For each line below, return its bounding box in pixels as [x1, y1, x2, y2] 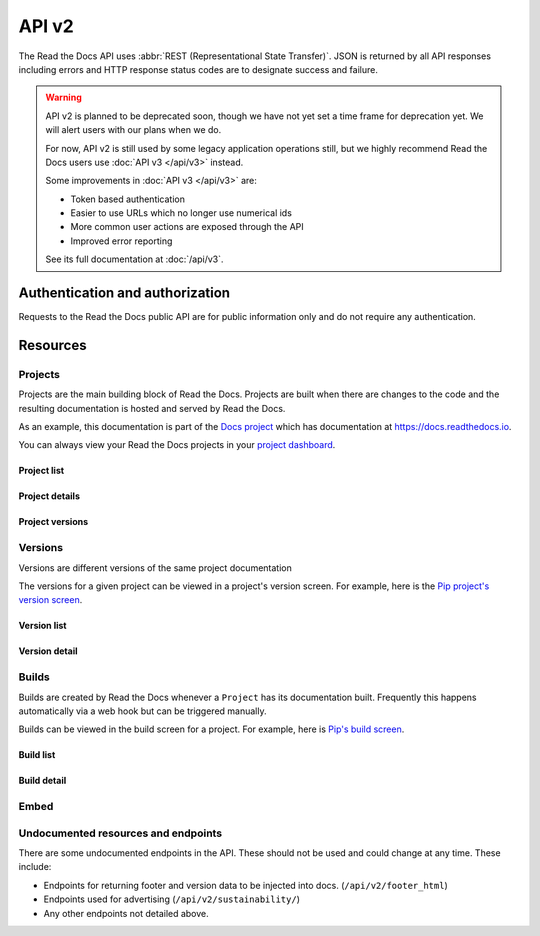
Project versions [18, 516, 89, 528]
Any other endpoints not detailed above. [43, 907, 209, 919]
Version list [18, 620, 67, 632]
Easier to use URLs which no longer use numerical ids [70, 207, 292, 219]
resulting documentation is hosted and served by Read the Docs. [18, 402, 286, 414]
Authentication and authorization [18, 285, 230, 302]
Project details [18, 490, 80, 502]
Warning [45, 91, 82, 104]
